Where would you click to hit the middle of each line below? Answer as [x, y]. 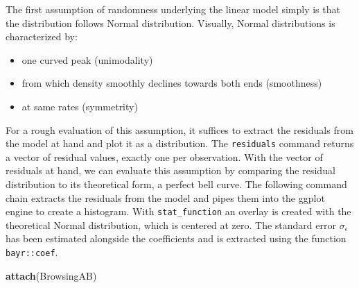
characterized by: [42, 36]
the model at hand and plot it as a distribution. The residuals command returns [180, 143]
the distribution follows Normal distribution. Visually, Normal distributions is [170, 23]
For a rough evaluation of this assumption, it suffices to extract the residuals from [179, 129]
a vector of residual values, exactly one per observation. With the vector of [164, 156]
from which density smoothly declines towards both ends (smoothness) [172, 83]
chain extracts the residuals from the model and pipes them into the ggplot [165, 197]
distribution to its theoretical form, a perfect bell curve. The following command [176, 184]
